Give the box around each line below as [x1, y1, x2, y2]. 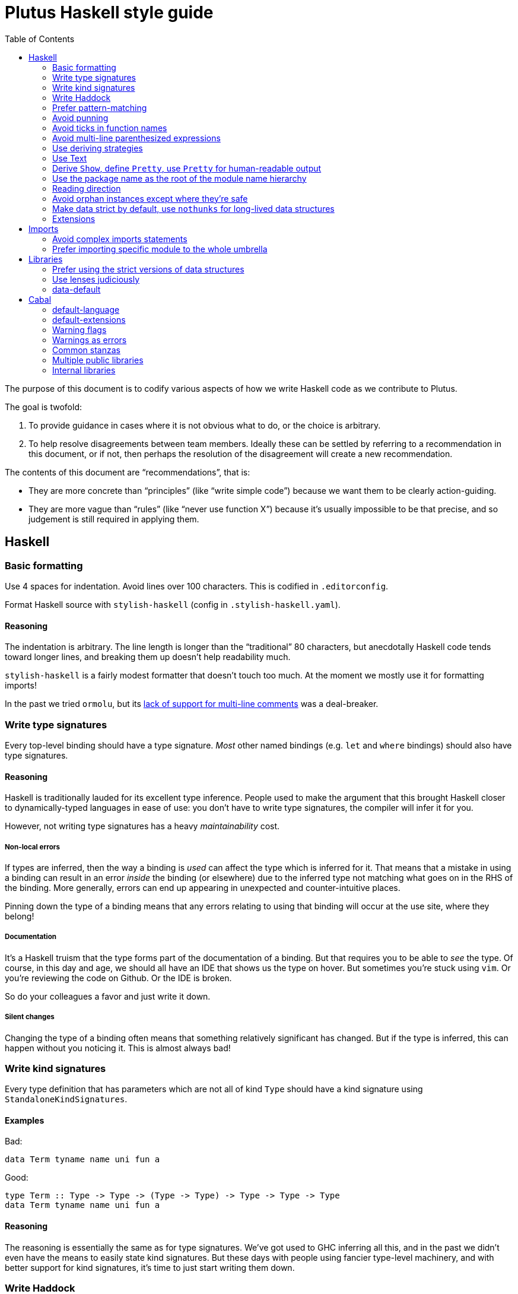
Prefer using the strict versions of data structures [52, 264, 244, 274]
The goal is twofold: [5, 401, 82, 412]
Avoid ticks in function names [52, 122, 167, 133]
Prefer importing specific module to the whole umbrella [52, 243, 268, 254]
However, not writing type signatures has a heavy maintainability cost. [5, 821, 280, 832]
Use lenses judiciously [52, 274, 140, 284]
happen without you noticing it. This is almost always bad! [5, 1042, 231, 1053]
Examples [5, 1115, 45, 1125]
